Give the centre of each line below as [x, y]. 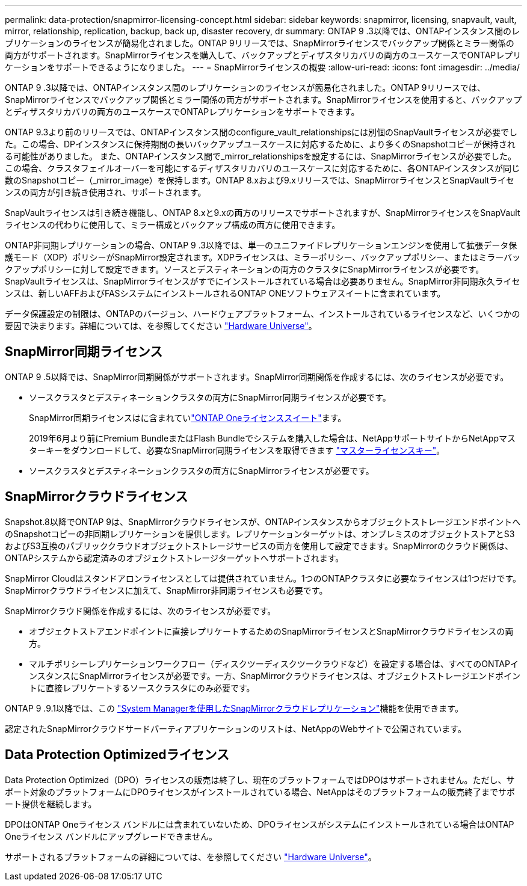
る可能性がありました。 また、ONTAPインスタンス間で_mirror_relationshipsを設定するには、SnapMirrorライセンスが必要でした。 [260, 156]
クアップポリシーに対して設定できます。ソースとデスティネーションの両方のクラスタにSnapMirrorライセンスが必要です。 [245, 269]
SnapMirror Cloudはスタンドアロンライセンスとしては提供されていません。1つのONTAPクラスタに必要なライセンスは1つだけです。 [263, 578]
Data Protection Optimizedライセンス [117, 755]
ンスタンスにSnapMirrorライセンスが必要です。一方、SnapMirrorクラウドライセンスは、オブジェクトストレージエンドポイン [275, 675]
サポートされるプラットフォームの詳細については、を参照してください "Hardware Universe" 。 [191, 857]
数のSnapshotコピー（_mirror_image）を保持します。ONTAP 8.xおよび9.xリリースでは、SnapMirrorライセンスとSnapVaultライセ [260, 180]
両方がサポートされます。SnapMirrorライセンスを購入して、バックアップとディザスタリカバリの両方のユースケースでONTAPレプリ [263, 55]
